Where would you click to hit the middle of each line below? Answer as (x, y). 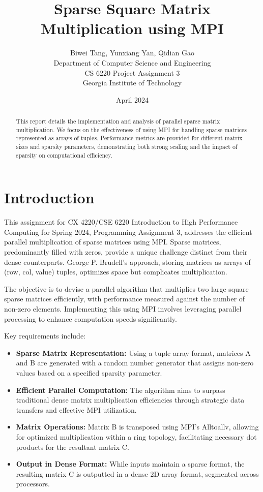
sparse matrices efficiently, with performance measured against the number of (125, 299)
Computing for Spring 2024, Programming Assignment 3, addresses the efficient (128, 232)
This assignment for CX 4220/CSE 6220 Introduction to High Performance (121, 222)
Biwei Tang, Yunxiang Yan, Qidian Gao (132, 53)
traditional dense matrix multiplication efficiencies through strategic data (130, 400)
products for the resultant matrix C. (72, 447)
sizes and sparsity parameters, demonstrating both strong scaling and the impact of (127, 147)
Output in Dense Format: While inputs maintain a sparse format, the (130, 464)
